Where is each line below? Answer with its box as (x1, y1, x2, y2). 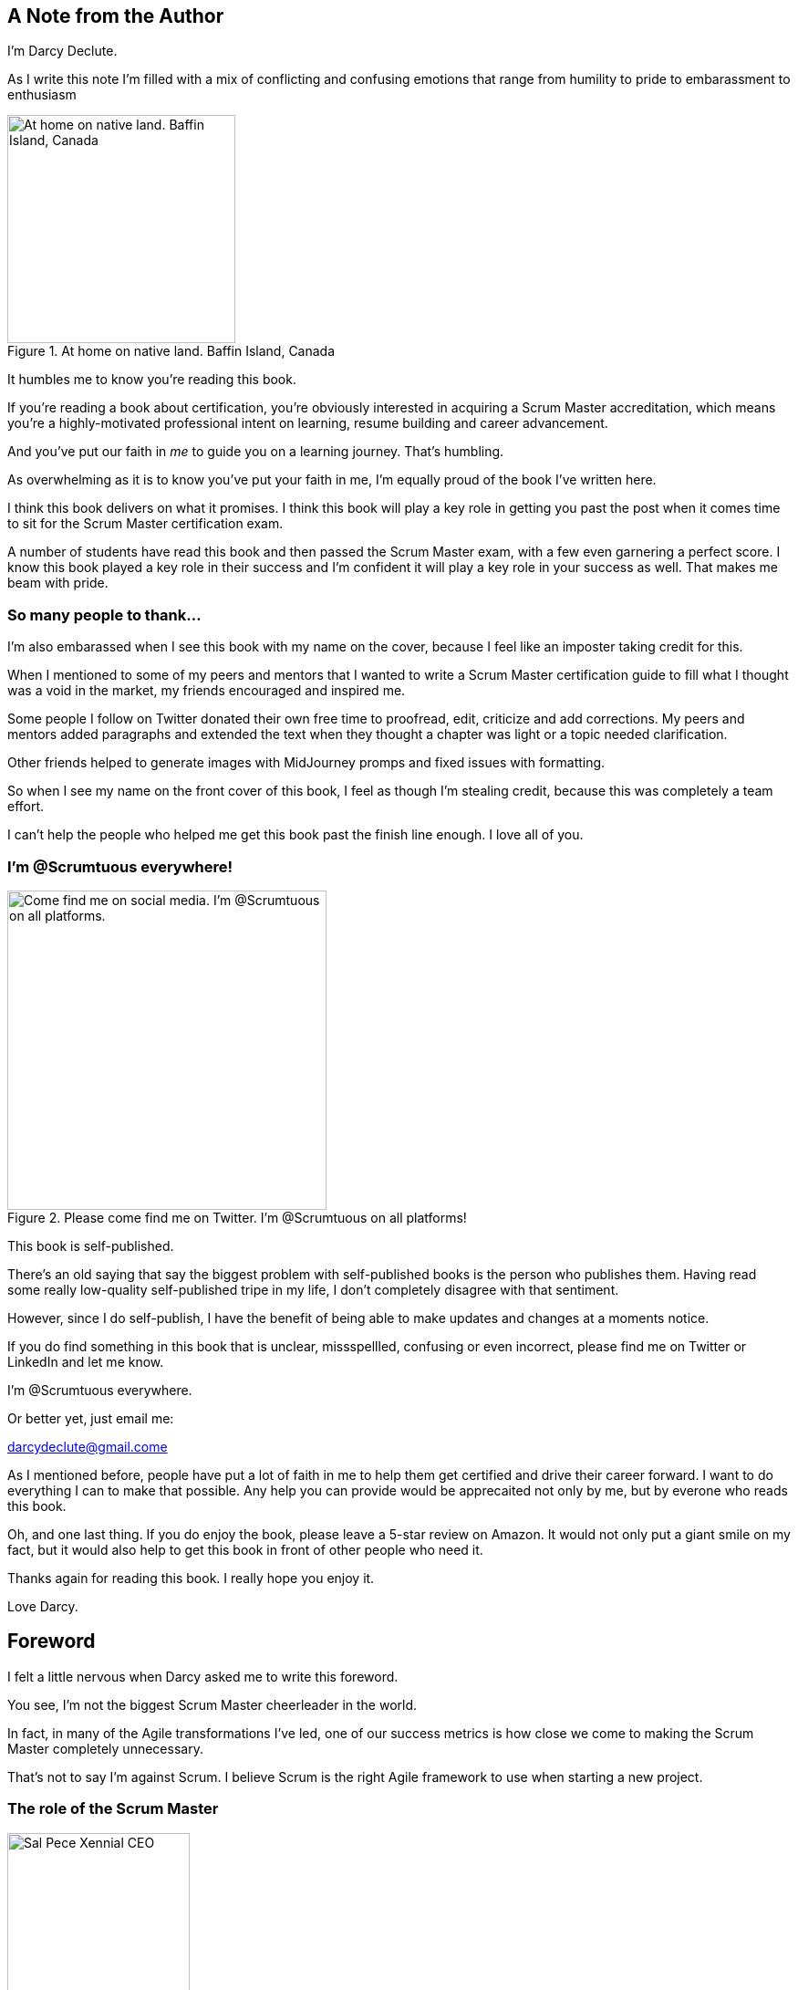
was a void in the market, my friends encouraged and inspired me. (7, 682, 406, 699)
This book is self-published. (7, 1237, 174, 1254)
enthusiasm (7, 87, 77, 103)
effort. (7, 798, 45, 815)
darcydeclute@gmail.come (7, 1438, 168, 1454)
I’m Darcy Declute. (7, 43, 118, 59)
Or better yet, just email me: (7, 1410, 174, 1426)
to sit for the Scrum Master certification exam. (7, 516, 284, 532)
